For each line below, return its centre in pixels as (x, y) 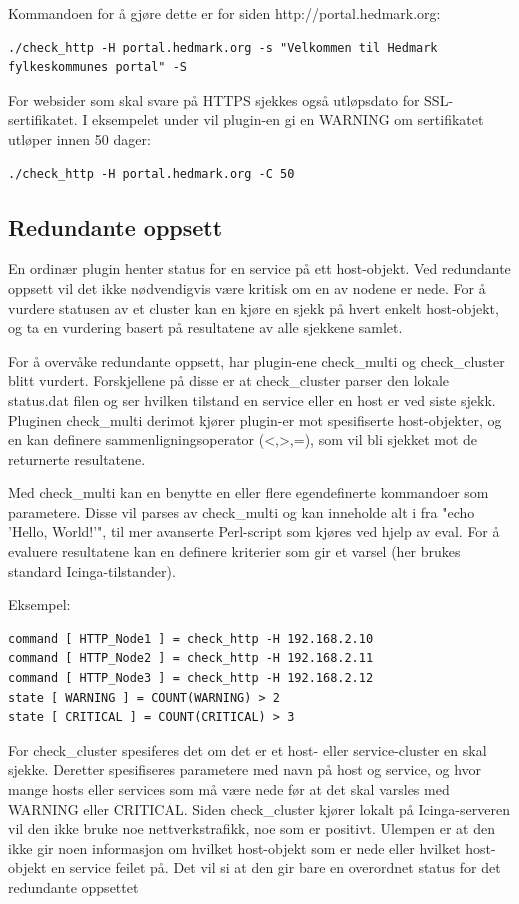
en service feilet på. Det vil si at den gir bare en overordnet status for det (276, 867)
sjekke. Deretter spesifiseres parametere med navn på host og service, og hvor (245, 769)
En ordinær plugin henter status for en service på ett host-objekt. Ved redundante (259, 268)
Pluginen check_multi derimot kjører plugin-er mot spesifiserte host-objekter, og (255, 419)
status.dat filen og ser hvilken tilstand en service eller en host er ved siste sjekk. (252, 399)
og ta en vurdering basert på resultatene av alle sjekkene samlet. (205, 327)
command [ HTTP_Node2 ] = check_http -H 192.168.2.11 (191, 658)
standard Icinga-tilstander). (92, 570)
